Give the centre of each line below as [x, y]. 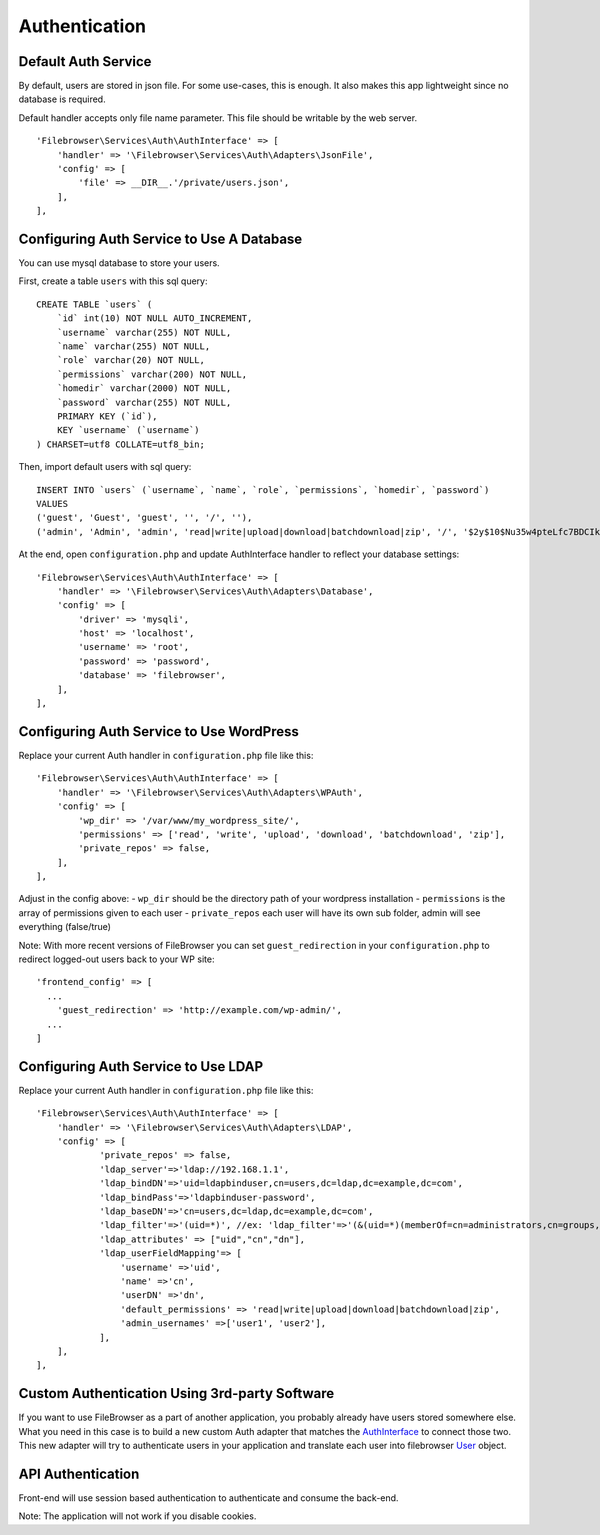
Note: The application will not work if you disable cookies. [137, 1516]
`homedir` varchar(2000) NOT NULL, [144, 388]
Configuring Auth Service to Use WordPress [159, 731]
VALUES [52, 503]
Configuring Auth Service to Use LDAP [141, 1066]
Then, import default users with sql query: [105, 467]
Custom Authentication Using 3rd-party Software [176, 1393]
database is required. [62, 99]
